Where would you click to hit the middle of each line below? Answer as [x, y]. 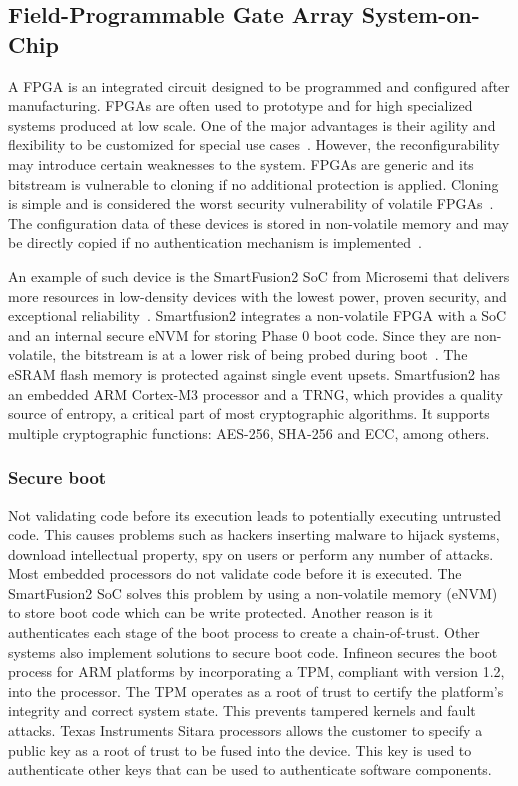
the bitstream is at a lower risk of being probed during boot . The [264, 354]
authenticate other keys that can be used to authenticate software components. [250, 769]
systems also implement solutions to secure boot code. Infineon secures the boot [253, 651]
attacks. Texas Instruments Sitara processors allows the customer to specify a [245, 730]
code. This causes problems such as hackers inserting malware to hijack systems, [254, 534]
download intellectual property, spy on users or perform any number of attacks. [251, 553]
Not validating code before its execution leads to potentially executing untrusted [255, 514]
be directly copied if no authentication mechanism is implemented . [215, 242]
